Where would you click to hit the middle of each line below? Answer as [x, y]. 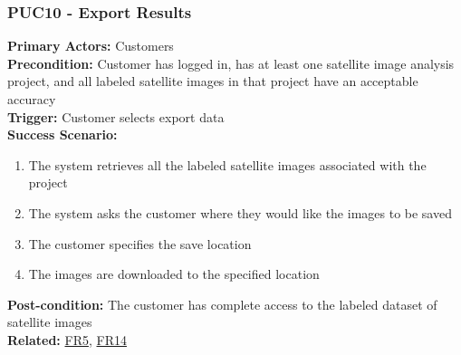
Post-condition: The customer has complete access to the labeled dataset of [222, 304]
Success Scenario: [62, 134]
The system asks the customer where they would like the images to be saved [240, 212]
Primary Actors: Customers [91, 46]
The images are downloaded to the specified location [174, 274]
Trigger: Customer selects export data [116, 116]
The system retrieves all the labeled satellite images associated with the [227, 164]
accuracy [32, 99]
